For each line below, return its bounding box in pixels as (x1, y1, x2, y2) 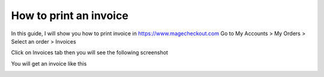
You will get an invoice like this (11, 60, 87, 67)
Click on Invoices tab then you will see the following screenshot (11, 49, 168, 56)
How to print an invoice (11, 9, 129, 22)
